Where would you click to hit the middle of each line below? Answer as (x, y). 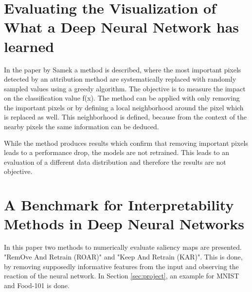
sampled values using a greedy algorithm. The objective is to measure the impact (125, 88)
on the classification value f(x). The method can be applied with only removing (122, 98)
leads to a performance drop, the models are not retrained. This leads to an (117, 152)
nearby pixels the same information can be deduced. (81, 127)
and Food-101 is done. (37, 285)
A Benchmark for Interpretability (119, 205)
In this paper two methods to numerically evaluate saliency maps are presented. (123, 247)
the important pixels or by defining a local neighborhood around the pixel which (124, 107)
